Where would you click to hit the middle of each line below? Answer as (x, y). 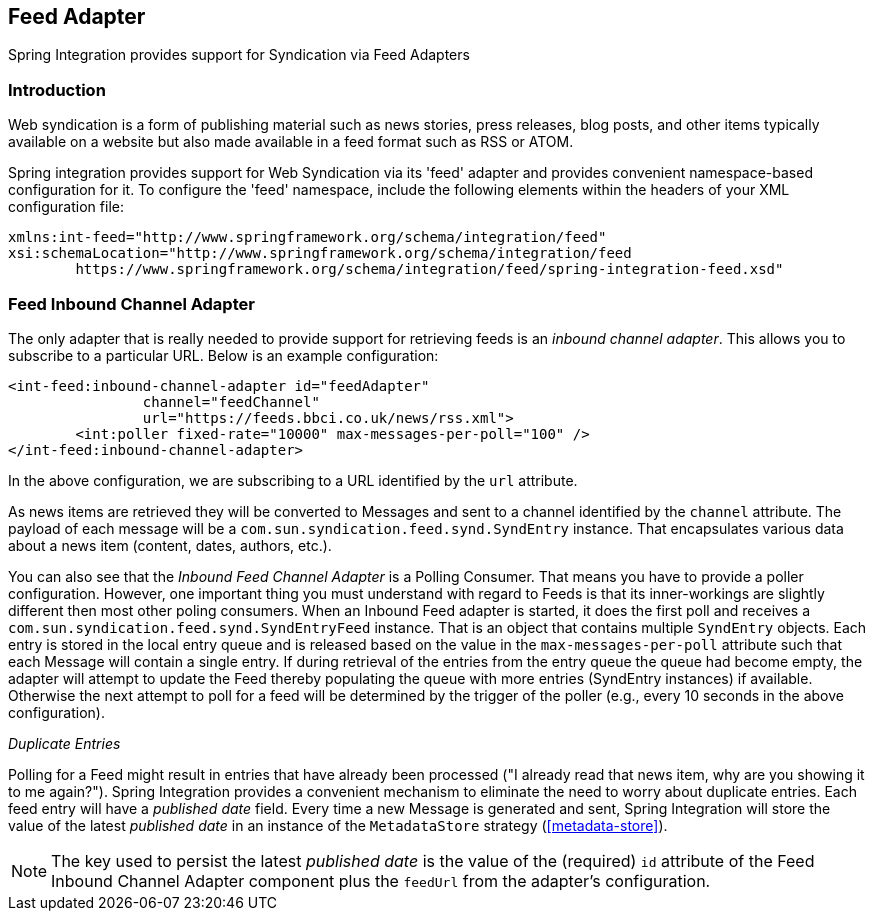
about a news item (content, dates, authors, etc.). (170, 545)
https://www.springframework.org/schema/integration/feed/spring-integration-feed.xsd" (429, 269)
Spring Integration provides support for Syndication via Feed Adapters (239, 55)
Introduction (57, 89)
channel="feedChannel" (231, 401)
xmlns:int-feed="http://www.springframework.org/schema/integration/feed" (307, 237)
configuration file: (66, 207)
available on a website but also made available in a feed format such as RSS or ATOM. (291, 142)
